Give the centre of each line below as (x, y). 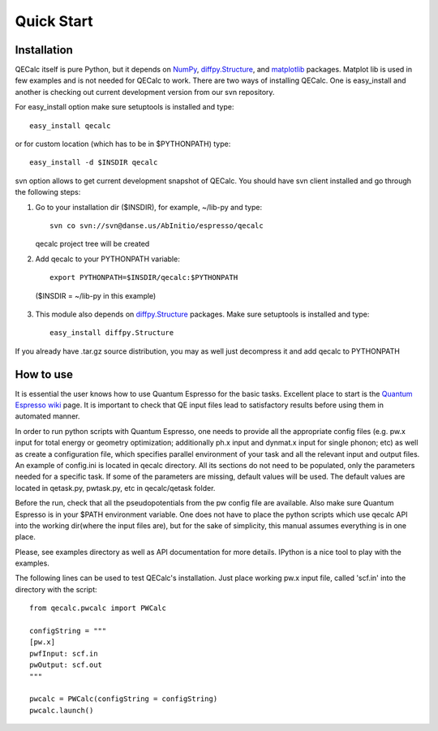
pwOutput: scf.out (66, 665)
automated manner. (47, 416)
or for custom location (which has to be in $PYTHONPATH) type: (123, 144)
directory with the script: (56, 589)
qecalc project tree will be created (92, 244)
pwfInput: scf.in (64, 654)
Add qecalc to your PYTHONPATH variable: (107, 259)
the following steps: (48, 192)
